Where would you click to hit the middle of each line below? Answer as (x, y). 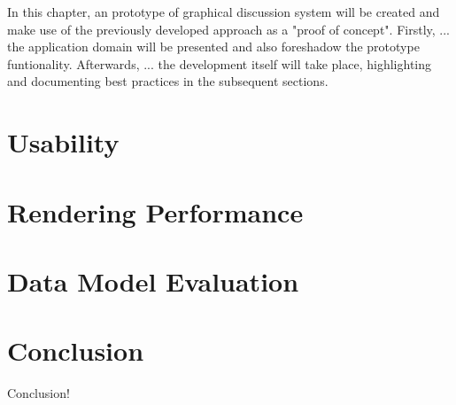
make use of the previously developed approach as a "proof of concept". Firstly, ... (228, 29)
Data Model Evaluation (153, 280)
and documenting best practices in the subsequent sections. (168, 81)
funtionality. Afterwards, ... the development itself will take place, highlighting (220, 63)
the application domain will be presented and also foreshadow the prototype (213, 47)
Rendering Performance (155, 211)
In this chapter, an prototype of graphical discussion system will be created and (224, 12)
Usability (63, 142)
